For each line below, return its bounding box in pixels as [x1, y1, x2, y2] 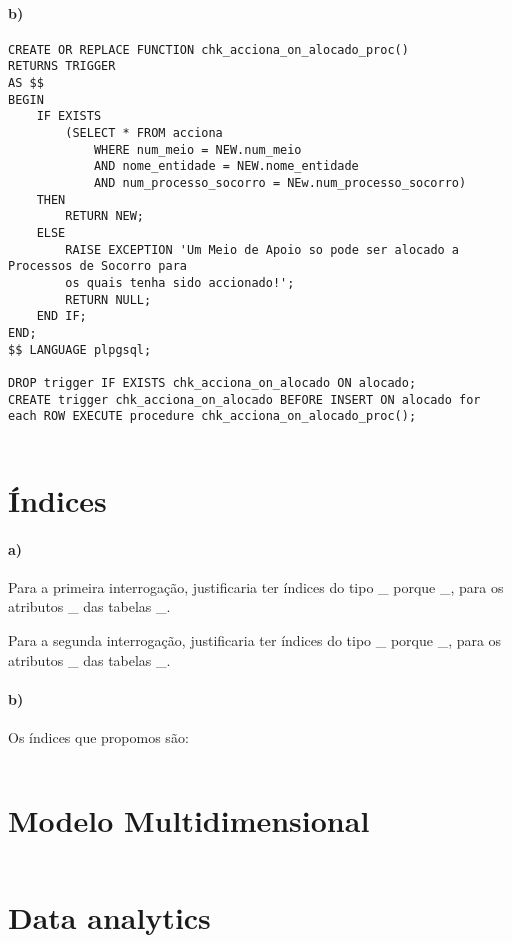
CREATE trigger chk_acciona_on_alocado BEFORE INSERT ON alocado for [8, 392, 481, 407]
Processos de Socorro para [8, 259, 187, 274]
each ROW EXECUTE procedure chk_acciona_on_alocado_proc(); [8, 409, 417, 424]
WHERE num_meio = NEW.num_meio [93, 142, 302, 157]
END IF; [36, 309, 87, 324]
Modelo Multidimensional [8, 799, 370, 840]
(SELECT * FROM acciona [65, 126, 223, 141]
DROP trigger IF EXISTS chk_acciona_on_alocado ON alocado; [8, 375, 417, 390]
